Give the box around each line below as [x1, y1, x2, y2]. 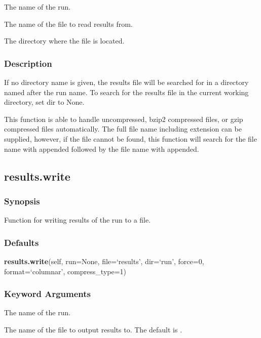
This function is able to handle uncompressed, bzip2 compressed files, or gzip [4, 113, 243, 124]
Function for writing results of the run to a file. [4, 215, 151, 225]
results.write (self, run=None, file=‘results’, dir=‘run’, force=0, [4, 256, 204, 266]
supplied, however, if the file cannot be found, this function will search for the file [4, 133, 257, 144]
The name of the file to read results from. [4, 18, 133, 29]
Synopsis [4, 194, 40, 207]
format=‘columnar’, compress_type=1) [4, 266, 127, 276]
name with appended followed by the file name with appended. [4, 143, 199, 154]
